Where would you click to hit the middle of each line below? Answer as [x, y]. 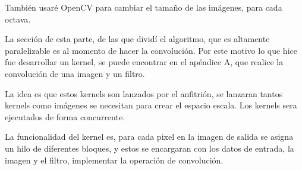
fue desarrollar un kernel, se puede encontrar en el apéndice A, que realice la [144, 62]
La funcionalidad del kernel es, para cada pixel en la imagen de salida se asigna [149, 137]
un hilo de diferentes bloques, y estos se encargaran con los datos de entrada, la [150, 148]
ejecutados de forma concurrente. [65, 116]
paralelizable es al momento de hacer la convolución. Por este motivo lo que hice [151, 50]
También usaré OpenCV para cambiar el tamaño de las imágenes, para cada [144, 7]
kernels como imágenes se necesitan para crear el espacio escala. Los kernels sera [151, 105]
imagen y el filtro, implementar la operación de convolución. [114, 160]
